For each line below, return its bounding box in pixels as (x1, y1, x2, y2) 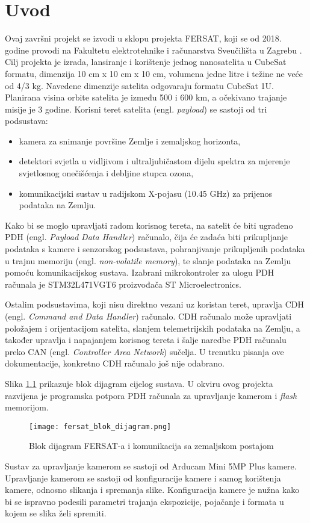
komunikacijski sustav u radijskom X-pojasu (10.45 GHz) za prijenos (19, 187, 273, 199)
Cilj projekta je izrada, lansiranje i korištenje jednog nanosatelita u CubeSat (5, 55, 287, 68)
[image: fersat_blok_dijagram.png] (29, 422, 172, 431)
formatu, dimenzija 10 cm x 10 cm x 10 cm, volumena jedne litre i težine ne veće (5, 67, 303, 79)
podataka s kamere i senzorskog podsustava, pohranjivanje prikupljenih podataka (5, 243, 305, 255)
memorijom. (5, 401, 49, 413)
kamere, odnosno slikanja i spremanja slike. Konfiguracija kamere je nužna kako (5, 483, 300, 496)
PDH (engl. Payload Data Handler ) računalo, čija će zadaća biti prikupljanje (5, 231, 288, 243)
